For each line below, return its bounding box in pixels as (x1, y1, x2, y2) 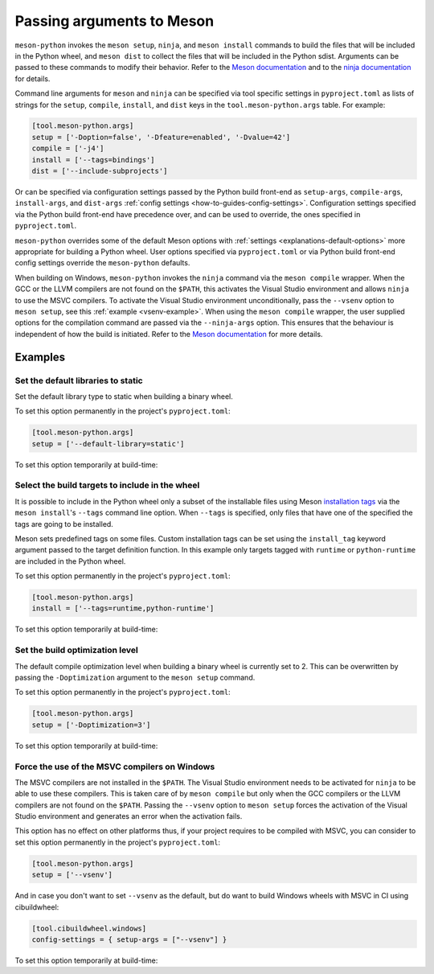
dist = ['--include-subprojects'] (31, 166, 168, 176)
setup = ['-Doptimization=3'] (31, 720, 151, 729)
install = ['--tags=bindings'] (31, 155, 156, 164)
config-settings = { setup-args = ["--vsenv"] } (31, 935, 227, 944)
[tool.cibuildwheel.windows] (31, 923, 147, 933)
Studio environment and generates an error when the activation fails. (14, 812, 243, 821)
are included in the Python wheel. (14, 556, 126, 566)
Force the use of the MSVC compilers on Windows (14, 761, 215, 772)
